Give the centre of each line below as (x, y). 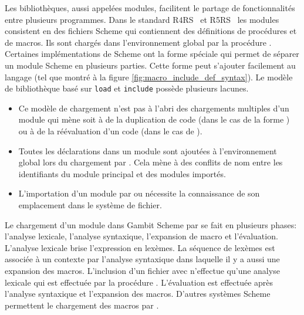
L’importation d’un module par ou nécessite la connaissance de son (139, 193)
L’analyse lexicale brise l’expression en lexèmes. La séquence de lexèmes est (140, 247)
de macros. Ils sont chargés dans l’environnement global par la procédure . (138, 42)
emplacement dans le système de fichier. (90, 204)
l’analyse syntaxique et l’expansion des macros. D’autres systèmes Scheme (138, 294)
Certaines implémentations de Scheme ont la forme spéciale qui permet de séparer (152, 54)
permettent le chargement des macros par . (82, 305)
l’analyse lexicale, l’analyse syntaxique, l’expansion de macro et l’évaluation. (141, 236)
